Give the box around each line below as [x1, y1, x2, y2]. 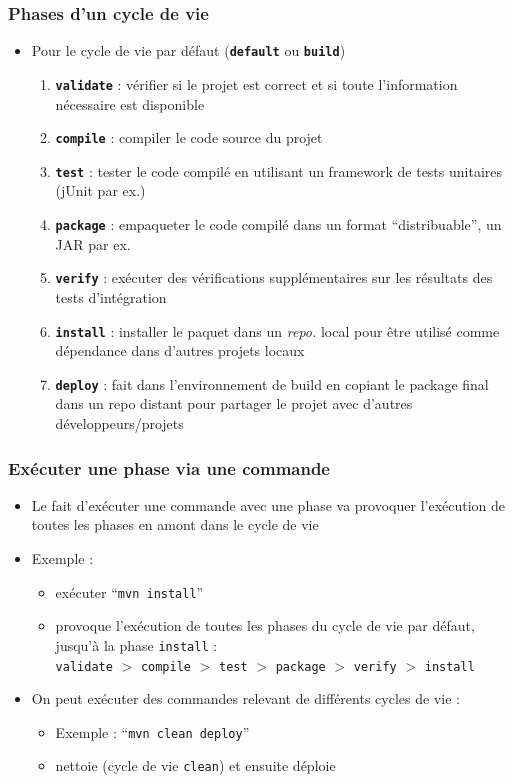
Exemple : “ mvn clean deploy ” [55, 721, 250, 742]
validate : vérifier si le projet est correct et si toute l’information [55, 73, 458, 94]
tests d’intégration [55, 286, 167, 307]
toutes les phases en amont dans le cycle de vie [31, 514, 319, 535]
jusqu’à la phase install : [55, 634, 218, 655]
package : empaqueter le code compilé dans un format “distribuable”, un [55, 214, 502, 235]
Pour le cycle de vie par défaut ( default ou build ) [31, 40, 346, 61]
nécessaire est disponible [55, 93, 205, 114]
